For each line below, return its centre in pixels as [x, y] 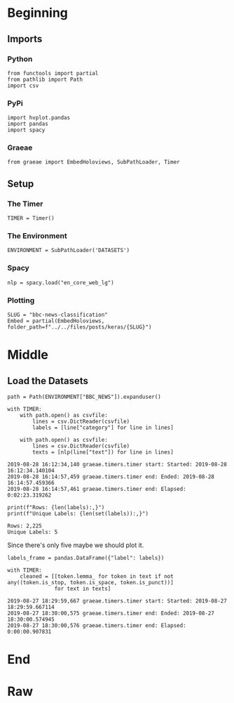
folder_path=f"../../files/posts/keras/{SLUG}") [80, 327]
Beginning [38, 13]
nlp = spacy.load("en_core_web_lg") [61, 282]
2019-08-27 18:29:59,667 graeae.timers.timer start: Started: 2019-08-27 [117, 601]
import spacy [26, 130]
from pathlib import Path [45, 79]
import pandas [28, 124]
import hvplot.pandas [39, 118]
